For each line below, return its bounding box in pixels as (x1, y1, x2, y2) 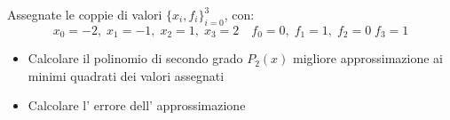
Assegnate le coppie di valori (7, 5, 162, 23)
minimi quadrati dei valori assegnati (28, 66, 225, 84)
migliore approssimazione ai (292, 49, 443, 68)
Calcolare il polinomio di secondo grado (28, 49, 243, 68)
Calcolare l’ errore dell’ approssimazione (28, 96, 246, 115)
